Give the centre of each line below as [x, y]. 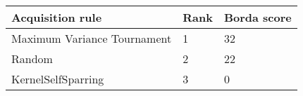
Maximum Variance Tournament [92, 38]
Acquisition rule [57, 17]
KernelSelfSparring [58, 79]
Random [32, 59]
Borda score [258, 17]
